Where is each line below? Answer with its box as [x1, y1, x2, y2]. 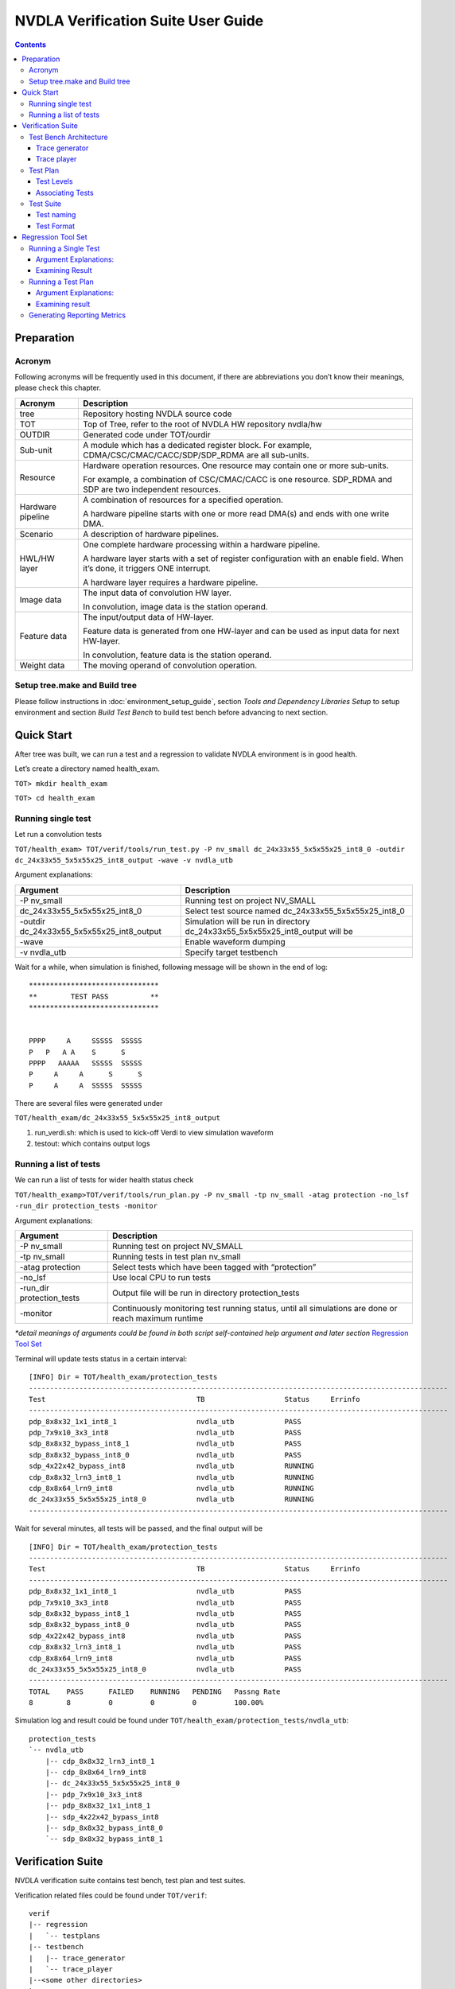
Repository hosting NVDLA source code [83, 408, 232, 419]
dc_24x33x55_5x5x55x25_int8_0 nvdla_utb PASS [29, 1664, 301, 1674]
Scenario [19, 528, 53, 539]
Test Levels [36, 177, 73, 186]
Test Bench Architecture [29, 132, 108, 142]
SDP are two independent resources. [83, 484, 221, 495]
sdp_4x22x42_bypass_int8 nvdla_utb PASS [29, 1631, 301, 1641]
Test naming [36, 210, 76, 220]
